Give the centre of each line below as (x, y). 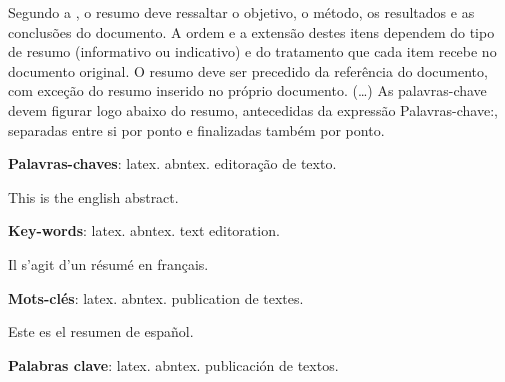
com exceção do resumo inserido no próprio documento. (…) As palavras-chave (247, 90)
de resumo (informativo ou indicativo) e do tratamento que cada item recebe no (252, 51)
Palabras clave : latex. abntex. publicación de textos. (173, 364)
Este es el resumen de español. (101, 331)
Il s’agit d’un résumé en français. (108, 263)
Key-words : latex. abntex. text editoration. (144, 230)
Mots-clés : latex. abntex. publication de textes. (156, 297)
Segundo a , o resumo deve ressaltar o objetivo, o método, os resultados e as (241, 12)
